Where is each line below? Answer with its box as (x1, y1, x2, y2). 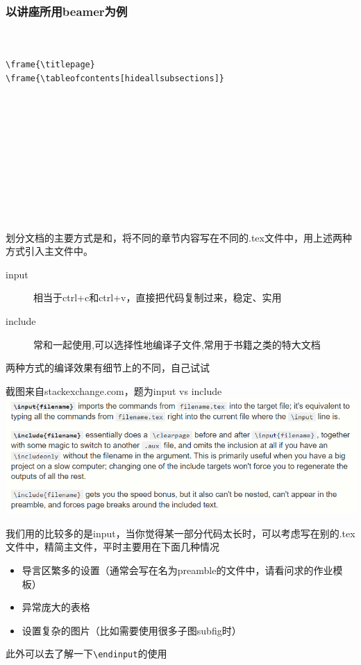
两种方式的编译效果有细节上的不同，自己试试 (6, 360, 210, 375)
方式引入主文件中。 (6, 244, 93, 258)
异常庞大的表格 (22, 600, 90, 614)
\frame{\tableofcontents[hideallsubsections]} (6, 74, 224, 83)
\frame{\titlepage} (6, 60, 95, 70)
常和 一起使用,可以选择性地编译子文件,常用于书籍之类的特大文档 (33, 337, 321, 351)
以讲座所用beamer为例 (6, 2, 128, 19)
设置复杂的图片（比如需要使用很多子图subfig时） (22, 623, 242, 637)
